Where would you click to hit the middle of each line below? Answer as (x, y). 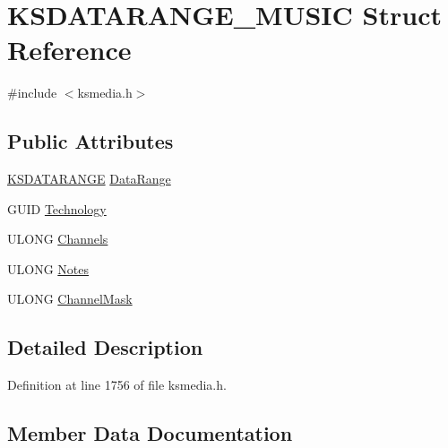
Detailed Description (105, 347)
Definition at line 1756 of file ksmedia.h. (117, 385)
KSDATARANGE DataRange (89, 179)
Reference (69, 50)
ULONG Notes (48, 268)
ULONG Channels (58, 239)
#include (32, 93)
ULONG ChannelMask (70, 299)
